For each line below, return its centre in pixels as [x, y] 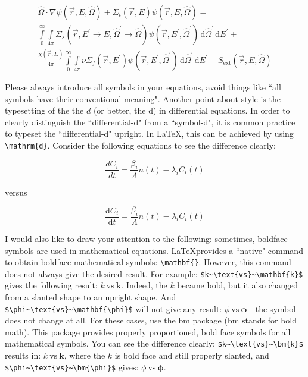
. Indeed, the [144, 285]
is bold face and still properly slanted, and [192, 355]
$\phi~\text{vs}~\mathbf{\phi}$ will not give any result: [113, 308]
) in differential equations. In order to [221, 110]
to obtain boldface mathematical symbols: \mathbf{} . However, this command [148, 262]
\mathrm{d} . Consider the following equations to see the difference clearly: [140, 145]
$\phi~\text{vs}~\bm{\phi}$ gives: [72, 367]
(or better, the [119, 110]
